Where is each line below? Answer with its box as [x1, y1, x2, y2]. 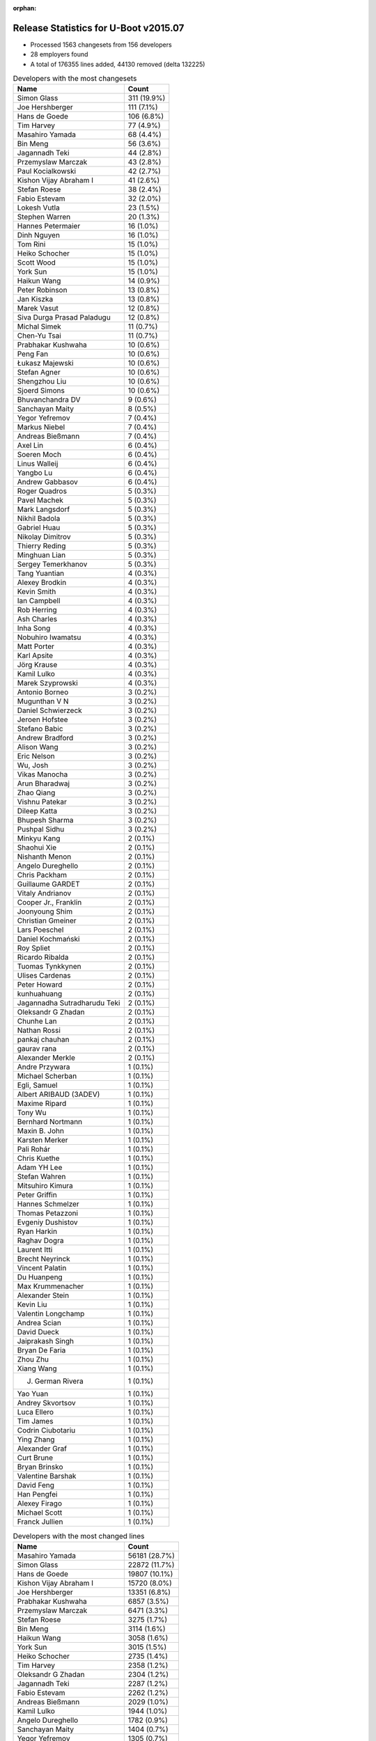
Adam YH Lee [17, 1163, 63, 1173]
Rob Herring [17, 605, 57, 615]
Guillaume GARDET [17, 880, 80, 889]
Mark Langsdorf [17, 505, 70, 515]
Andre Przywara [17, 1062, 70, 1072]
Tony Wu [17, 1108, 47, 1118]
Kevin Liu [17, 1299, 48, 1309]
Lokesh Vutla [17, 203, 61, 212]
